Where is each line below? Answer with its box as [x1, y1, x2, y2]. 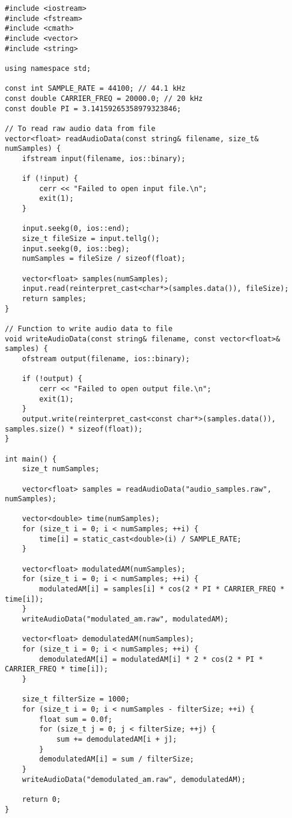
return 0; [22, 795, 61, 804]
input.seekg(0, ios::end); [22, 224, 130, 233]
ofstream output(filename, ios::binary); [22, 354, 190, 363]
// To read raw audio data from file [5, 124, 156, 133]
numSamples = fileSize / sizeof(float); [22, 254, 186, 263]
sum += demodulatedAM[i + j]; [56, 734, 177, 743]
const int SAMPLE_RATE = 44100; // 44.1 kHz [5, 84, 186, 93]
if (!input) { [22, 174, 78, 183]
